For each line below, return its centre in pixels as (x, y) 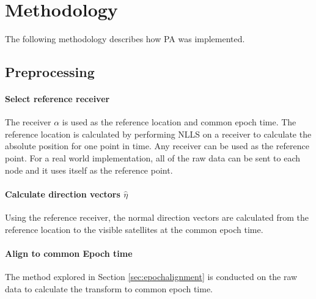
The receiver (28, 122)
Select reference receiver (57, 99)
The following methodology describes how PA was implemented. (125, 39)
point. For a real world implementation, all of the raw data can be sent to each (153, 158)
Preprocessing (50, 72)
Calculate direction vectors (63, 194)
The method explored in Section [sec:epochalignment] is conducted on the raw (151, 277)
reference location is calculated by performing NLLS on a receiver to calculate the (158, 134)
